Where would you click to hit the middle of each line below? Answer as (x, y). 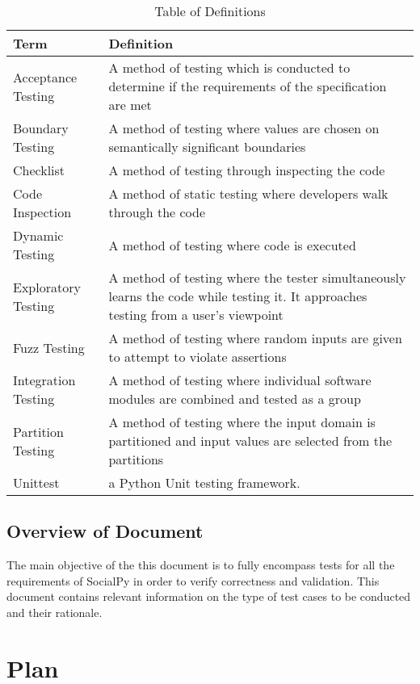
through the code (157, 212)
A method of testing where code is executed (232, 245)
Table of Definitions (210, 11)
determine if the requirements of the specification (248, 86)
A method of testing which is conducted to (229, 67)
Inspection (42, 212)
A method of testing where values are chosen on (244, 128)
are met (130, 105)
